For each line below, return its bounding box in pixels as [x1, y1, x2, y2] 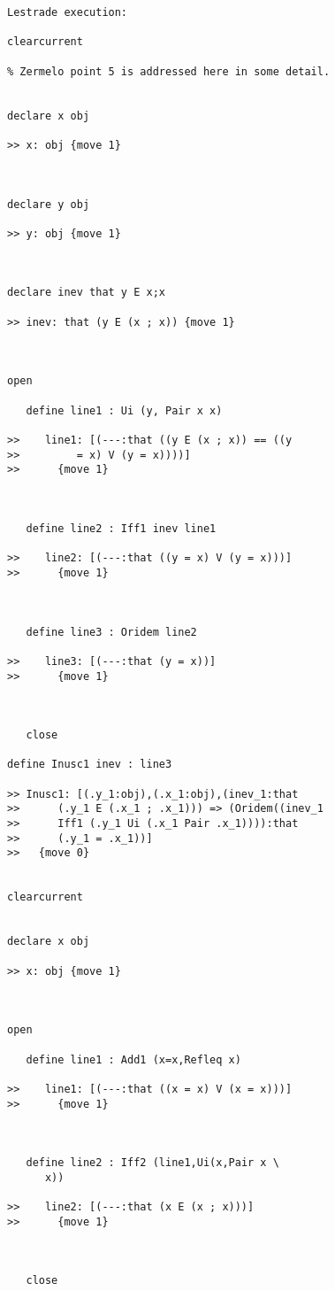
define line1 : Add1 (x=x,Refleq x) [26, 1053, 241, 1066]
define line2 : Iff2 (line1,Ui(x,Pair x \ [26, 1156, 279, 1170]
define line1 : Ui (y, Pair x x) [26, 404, 223, 417]
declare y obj [7, 197, 90, 211]
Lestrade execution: [7, 6, 128, 19]
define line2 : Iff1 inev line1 [26, 522, 217, 535]
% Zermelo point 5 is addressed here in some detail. [7, 65, 331, 78]
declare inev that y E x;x [7, 286, 165, 299]
